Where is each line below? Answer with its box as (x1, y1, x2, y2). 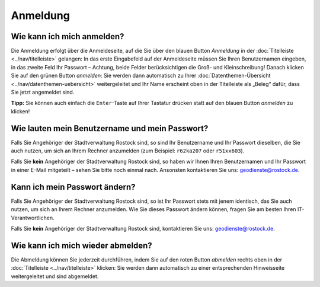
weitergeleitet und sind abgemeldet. (11, 273, 99, 280)
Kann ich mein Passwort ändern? (11, 181, 136, 192)
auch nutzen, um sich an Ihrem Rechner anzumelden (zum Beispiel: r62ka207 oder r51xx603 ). (11, 147, 245, 154)
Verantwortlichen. (11, 214, 55, 221)
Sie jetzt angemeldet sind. (11, 89, 75, 96)
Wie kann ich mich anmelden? (11, 31, 124, 42)
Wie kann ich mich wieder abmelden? (11, 240, 152, 250)
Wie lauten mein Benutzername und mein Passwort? (11, 123, 209, 133)
